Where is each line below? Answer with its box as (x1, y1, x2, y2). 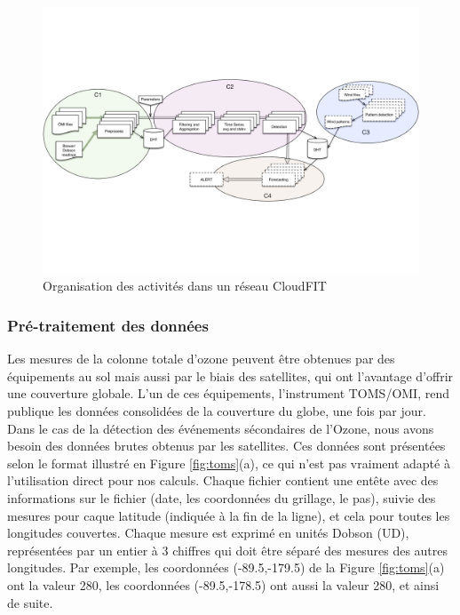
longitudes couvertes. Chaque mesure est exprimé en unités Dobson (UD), (7, 523, 409, 542)
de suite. (7, 593, 53, 611)
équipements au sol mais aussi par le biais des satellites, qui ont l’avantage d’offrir (7, 366, 454, 385)
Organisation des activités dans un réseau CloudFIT (43, 276, 327, 295)
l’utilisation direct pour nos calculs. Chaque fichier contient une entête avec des (7, 471, 439, 490)
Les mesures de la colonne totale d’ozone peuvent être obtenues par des (7, 349, 395, 368)
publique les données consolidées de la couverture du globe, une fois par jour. (7, 401, 426, 419)
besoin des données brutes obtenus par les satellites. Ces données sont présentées (7, 436, 446, 455)
